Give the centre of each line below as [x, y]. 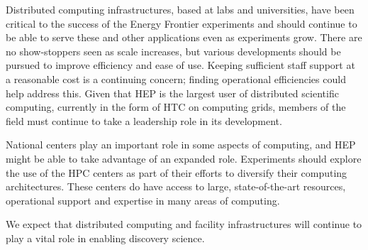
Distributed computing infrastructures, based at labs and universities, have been [180, 9]
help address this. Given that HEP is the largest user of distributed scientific [172, 93]
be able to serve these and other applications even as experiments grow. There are [184, 37]
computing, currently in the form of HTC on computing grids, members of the [176, 107]
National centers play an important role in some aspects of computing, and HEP [181, 145]
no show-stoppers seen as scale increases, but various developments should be [173, 51]
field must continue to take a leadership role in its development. [144, 120]
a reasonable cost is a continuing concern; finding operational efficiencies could [176, 78]
